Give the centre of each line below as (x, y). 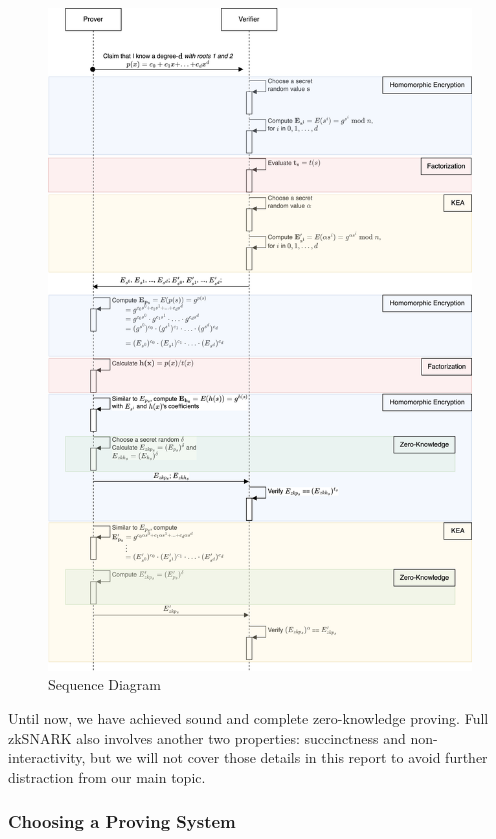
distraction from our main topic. (107, 776)
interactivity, (47, 757)
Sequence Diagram (105, 684)
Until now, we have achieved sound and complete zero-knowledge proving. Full (248, 718)
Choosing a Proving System (122, 821)
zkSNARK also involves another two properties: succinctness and (207, 737)
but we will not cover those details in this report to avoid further (289, 757)
